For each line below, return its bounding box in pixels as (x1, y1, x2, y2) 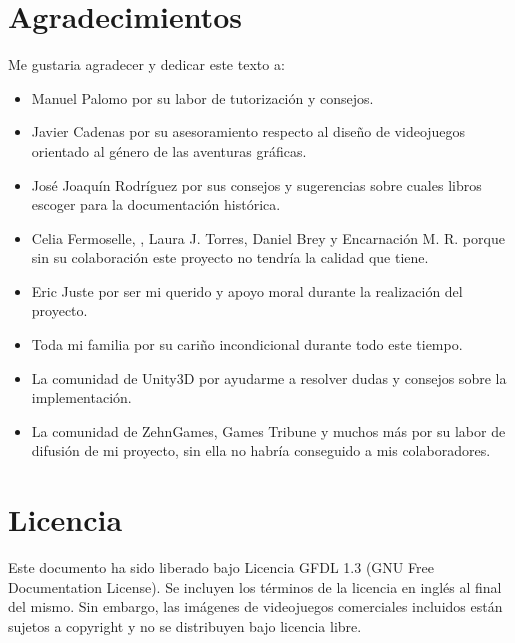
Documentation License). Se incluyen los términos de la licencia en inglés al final (8, 576, 502, 597)
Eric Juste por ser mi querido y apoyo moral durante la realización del (31, 280, 463, 301)
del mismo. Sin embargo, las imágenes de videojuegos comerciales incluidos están (8, 596, 503, 617)
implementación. (31, 387, 132, 408)
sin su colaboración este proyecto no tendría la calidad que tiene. (31, 247, 429, 268)
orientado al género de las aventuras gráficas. (31, 140, 307, 161)
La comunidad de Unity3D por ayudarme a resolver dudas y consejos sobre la (31, 367, 507, 388)
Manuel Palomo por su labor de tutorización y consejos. (31, 87, 374, 108)
